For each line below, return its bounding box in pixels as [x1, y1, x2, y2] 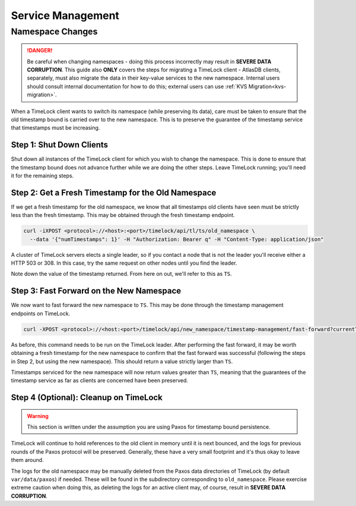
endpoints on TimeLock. [11, 310, 71, 317]
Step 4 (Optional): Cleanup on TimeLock [11, 392, 163, 403]
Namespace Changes [11, 26, 98, 37]
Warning [27, 412, 49, 419]
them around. [11, 457, 44, 464]
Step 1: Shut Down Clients [11, 140, 109, 150]
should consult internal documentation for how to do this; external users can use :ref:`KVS [27, 83, 247, 90]
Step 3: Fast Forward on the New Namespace [11, 286, 182, 296]
